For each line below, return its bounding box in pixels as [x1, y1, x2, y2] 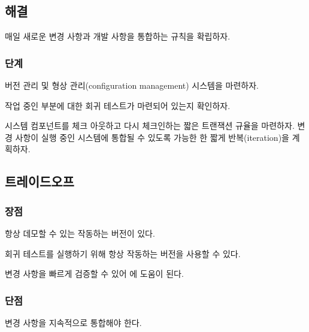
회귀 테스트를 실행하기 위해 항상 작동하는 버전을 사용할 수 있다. [5, 247, 241, 259]
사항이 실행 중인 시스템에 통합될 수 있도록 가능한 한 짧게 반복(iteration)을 [15, 131, 289, 143]
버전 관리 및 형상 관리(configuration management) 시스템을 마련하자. [5, 79, 259, 92]
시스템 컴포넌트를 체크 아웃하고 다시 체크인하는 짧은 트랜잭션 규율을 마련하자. [5, 119, 295, 132]
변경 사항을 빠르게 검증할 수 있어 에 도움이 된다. [5, 267, 184, 280]
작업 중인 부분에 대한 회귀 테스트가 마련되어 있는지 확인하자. [5, 99, 231, 111]
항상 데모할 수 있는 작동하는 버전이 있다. [5, 227, 155, 239]
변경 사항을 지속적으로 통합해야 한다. [5, 316, 142, 328]
